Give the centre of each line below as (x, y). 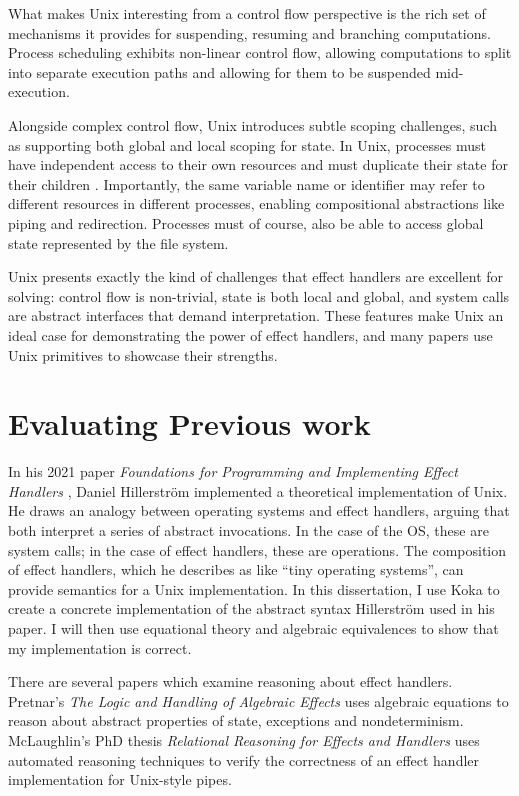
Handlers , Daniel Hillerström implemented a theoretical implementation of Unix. (258, 490)
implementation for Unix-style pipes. (120, 779)
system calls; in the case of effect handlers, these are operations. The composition (257, 549)
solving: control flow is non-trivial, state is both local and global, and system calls (259, 295)
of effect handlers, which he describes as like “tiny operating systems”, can (236, 569)
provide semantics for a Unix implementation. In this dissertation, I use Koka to (254, 588)
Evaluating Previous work (189, 423)
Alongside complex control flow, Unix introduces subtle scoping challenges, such (252, 124)
